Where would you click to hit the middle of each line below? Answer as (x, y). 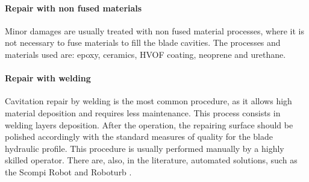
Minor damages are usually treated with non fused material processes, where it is (154, 30)
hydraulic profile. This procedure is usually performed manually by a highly (145, 148)
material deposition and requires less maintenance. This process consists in (143, 112)
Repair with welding (48, 78)
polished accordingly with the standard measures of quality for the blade (139, 136)
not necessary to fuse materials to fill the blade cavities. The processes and (143, 42)
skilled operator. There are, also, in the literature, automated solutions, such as (151, 160)
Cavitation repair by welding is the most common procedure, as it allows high (148, 101)
